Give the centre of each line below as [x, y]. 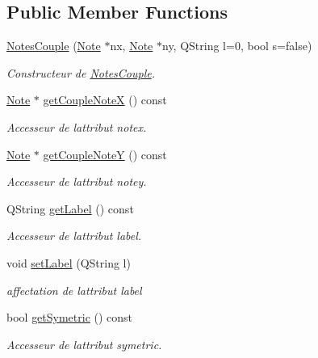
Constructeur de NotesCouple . [81, 72]
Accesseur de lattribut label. [74, 236]
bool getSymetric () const [70, 317]
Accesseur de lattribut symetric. [84, 344]
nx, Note [132, 46]
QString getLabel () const [70, 208]
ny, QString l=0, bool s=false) [237, 46]
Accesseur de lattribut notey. [77, 181]
